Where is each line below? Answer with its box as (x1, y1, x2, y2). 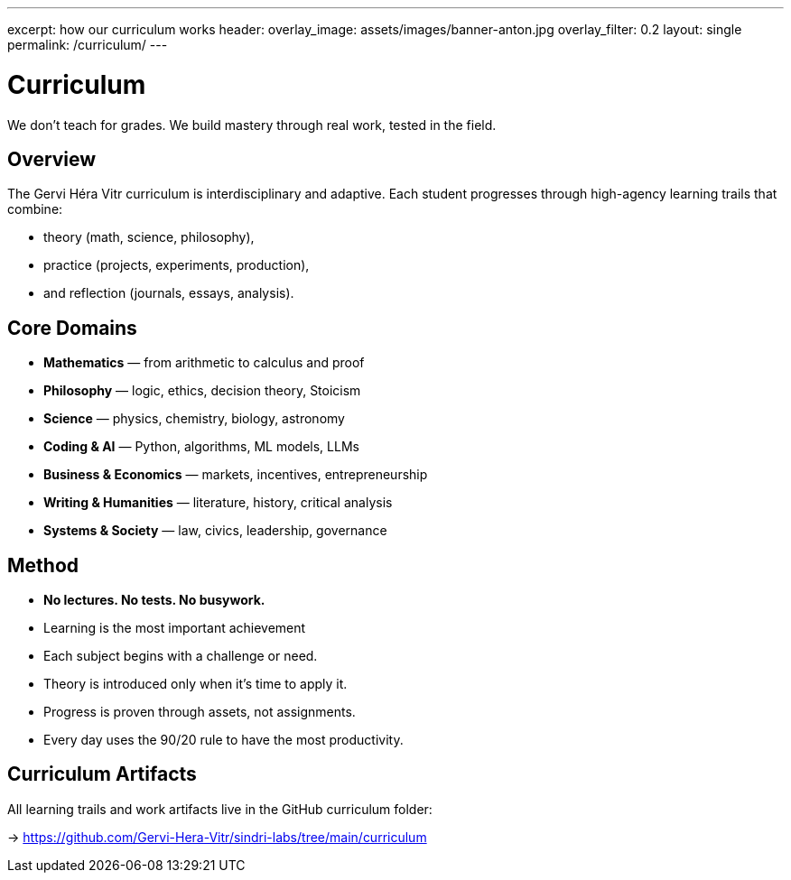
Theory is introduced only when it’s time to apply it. (43, 676, 348, 692)
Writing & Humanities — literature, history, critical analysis (43, 495, 393, 511)
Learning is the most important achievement (43, 620, 306, 636)
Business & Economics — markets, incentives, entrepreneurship (43, 467, 428, 483)
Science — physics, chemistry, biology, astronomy (43, 411, 345, 427)
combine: (7, 201, 63, 218)
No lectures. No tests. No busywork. (43, 592, 265, 608)
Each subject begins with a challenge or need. (43, 648, 318, 664)
